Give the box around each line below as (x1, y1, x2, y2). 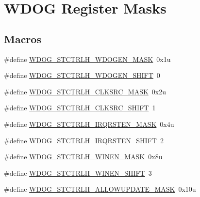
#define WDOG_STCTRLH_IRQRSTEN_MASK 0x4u (4, 119, 174, 129)
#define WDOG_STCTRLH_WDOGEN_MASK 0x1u (4, 54, 171, 64)
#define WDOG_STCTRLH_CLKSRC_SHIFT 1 (4, 103, 156, 113)
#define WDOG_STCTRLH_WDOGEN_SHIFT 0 (4, 70, 160, 80)
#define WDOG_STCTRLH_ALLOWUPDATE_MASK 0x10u (4, 184, 196, 194)
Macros (4, 31, 41, 46)
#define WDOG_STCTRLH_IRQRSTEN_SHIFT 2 (4, 135, 164, 145)
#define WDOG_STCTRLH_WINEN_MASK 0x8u (4, 152, 163, 162)
